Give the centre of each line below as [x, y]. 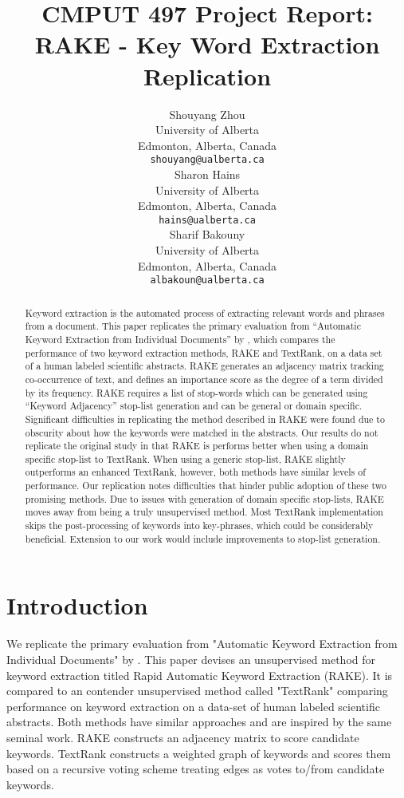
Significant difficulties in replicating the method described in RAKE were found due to [205, 419]
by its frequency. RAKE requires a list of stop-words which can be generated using [196, 392]
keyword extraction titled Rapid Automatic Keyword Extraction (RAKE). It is [200, 675]
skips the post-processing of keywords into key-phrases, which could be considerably [199, 525]
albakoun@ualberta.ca [207, 280]
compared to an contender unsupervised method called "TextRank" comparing [197, 691]
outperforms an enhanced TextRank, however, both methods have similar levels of [195, 472]
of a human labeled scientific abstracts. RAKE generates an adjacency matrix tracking [204, 366]
